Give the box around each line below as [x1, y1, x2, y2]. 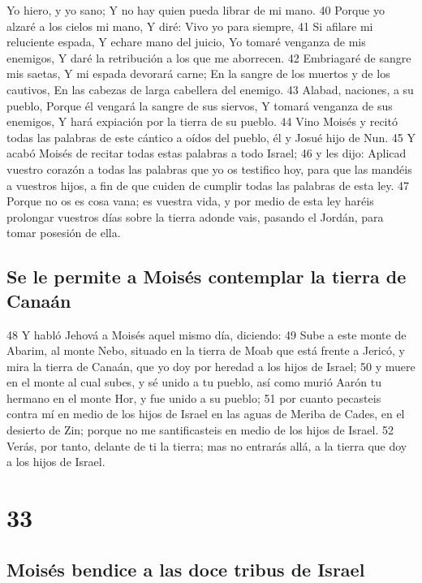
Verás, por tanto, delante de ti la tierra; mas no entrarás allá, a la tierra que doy [6, 437, 407, 454]
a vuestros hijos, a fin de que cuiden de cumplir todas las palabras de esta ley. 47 [6, 176, 410, 193]
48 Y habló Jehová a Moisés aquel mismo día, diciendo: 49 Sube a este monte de [6, 326, 407, 343]
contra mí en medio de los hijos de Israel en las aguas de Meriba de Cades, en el [6, 405, 405, 422]
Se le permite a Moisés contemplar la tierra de [6, 264, 407, 289]
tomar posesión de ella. [6, 224, 121, 241]
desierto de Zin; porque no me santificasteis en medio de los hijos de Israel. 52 [6, 421, 394, 438]
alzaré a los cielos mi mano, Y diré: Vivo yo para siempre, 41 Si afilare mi [6, 17, 373, 34]
